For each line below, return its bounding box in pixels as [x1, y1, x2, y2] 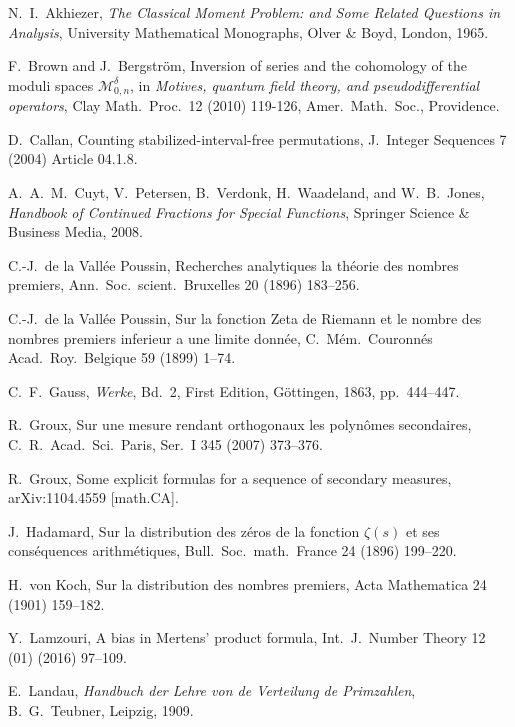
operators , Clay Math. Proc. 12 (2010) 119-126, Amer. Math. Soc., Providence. [8, 95, 500, 116]
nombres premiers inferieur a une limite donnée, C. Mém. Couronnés [8, 327, 433, 348]
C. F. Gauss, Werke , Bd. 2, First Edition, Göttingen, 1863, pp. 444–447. [8, 380, 460, 401]
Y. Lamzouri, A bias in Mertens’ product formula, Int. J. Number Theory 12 [8, 627, 486, 648]
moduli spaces [8, 74, 94, 95]
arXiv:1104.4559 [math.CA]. [8, 487, 179, 508]
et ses [405, 520, 440, 541]
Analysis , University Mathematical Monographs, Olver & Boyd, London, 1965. [8, 21, 489, 42]
